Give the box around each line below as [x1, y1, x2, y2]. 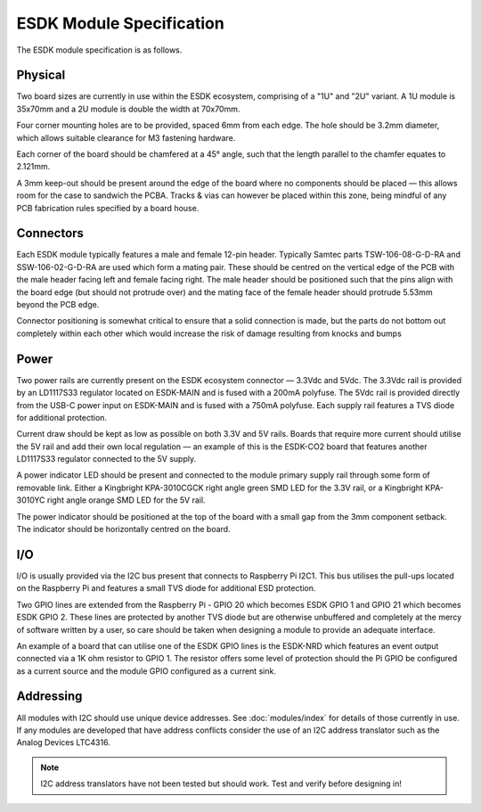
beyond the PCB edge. [16, 299, 100, 310]
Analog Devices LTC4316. [16, 737, 110, 748]
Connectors [16, 226, 85, 241]
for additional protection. [16, 412, 107, 422]
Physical [16, 68, 66, 83]
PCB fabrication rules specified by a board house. [16, 202, 200, 213]
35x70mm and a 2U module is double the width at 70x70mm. [16, 103, 240, 114]
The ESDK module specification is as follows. [16, 45, 183, 55]
